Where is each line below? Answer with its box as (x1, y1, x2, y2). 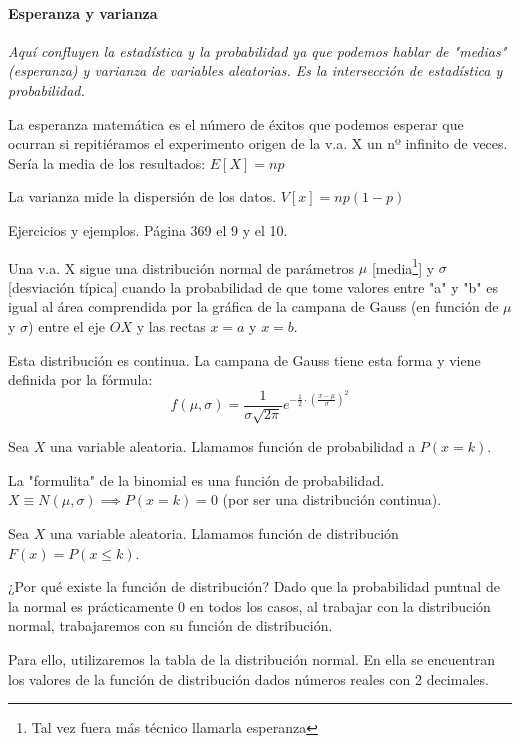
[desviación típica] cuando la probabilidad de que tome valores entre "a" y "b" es (8, 276, 498, 297)
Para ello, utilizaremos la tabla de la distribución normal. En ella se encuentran (8, 648, 495, 669)
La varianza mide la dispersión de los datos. (8, 186, 277, 207)
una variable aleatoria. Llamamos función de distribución (49, 523, 399, 543)
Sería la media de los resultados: (8, 152, 206, 173)
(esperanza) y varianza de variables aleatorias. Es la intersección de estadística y (8, 60, 503, 81)
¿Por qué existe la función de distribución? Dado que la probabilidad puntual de (8, 576, 500, 597)
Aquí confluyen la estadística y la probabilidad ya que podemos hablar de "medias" (8, 40, 507, 61)
